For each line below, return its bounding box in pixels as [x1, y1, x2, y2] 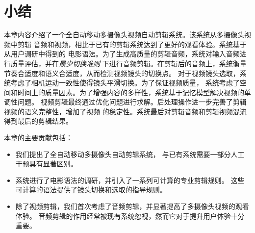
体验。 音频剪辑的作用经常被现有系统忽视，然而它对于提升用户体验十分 [15, 210, 245, 221]
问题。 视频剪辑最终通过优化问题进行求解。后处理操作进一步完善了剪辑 [17, 97, 247, 107]
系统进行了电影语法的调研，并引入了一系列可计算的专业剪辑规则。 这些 [15, 175, 245, 185]
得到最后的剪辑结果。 [4, 116, 73, 126]
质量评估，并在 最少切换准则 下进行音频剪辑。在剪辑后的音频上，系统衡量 [10, 58, 247, 68]
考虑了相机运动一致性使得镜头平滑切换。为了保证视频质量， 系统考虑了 [10, 78, 240, 88]
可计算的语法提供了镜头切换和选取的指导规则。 [15, 184, 167, 195]
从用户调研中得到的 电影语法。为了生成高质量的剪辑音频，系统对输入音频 [4, 49, 240, 59]
